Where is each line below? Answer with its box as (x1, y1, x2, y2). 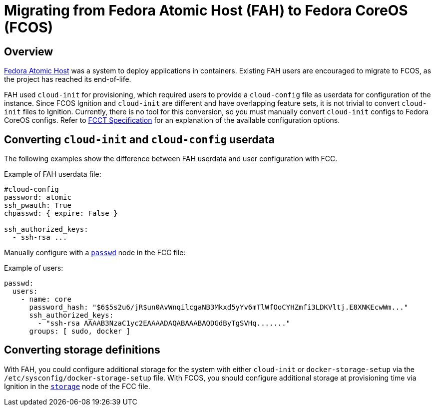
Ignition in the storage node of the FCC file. (4, 382, 150, 391)
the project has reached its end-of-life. (4, 75, 131, 84)
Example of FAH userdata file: (4, 170, 101, 179)
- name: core (20, 295, 71, 304)
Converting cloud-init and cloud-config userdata (4, 133, 275, 146)
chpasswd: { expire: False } (4, 209, 118, 218)
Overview (4, 45, 53, 58)
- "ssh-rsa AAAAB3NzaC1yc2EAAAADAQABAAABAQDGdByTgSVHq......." (37, 319, 291, 328)
